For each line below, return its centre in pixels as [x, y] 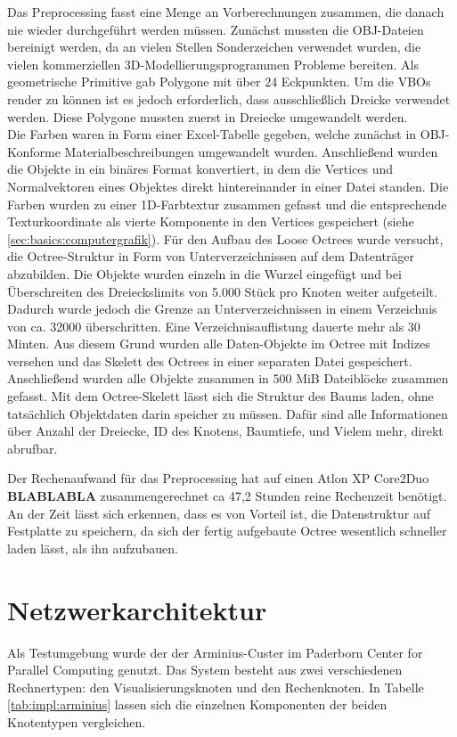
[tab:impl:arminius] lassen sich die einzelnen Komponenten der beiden [197, 704]
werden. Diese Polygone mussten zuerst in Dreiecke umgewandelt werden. [208, 116]
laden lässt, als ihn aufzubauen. [93, 548]
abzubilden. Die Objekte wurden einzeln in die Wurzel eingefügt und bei [204, 273]
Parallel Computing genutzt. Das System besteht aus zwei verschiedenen [205, 670]
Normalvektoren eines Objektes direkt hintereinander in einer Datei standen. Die [228, 186]
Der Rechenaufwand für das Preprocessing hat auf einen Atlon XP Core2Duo [218, 478]
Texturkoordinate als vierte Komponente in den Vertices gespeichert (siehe [211, 221]
